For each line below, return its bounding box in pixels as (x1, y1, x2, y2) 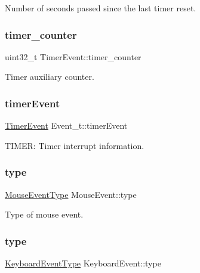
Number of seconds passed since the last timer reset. (5, 2, 196, 14)
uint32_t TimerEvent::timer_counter (5, 50, 141, 63)
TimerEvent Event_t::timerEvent (5, 119, 128, 132)
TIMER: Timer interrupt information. (5, 139, 144, 151)
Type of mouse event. (5, 208, 84, 221)
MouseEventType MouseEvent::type (5, 188, 137, 200)
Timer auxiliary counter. (5, 70, 94, 83)
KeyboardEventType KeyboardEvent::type (5, 257, 161, 269)
